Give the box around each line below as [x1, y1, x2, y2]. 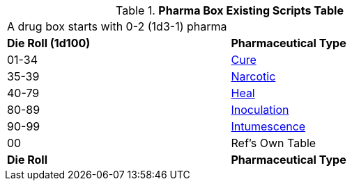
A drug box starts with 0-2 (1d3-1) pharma [7, 19, 227, 33]
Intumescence [231, 119, 306, 133]
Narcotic [231, 69, 276, 83]
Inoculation [231, 103, 289, 117]
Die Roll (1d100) [7, 36, 91, 50]
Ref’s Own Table [231, 136, 316, 150]
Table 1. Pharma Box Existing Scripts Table [116, 3, 344, 17]
